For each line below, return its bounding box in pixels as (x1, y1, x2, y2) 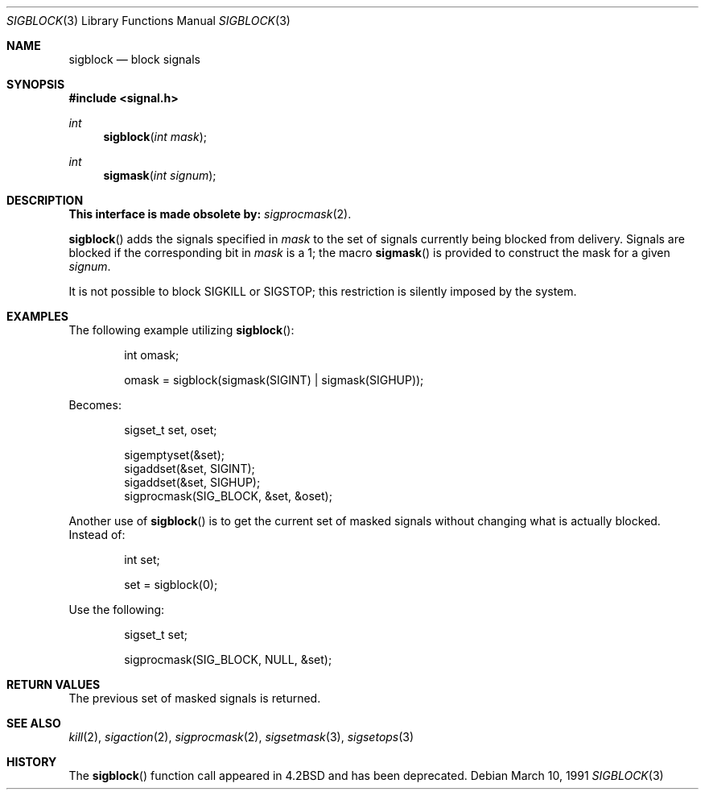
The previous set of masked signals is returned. (68, 691, 321, 705)
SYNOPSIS (6, 77, 65, 91)
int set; (124, 553, 160, 566)
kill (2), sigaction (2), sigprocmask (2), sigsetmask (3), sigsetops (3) (68, 730, 414, 744)
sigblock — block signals (68, 52, 200, 66)
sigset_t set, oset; (124, 423, 217, 437)
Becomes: (68, 398, 122, 412)
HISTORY (6, 755, 57, 769)
